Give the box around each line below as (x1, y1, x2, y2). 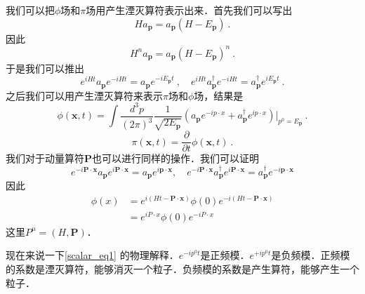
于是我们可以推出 (6, 60, 84, 75)
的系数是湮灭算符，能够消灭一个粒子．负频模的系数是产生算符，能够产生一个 (6, 262, 359, 276)
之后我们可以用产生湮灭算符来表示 (6, 88, 163, 102)
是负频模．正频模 (271, 248, 350, 262)
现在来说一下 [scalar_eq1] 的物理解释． (6, 248, 179, 262)
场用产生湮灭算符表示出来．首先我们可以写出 (86, 3, 293, 17)
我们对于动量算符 (6, 151, 84, 166)
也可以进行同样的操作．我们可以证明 (92, 151, 260, 166)
